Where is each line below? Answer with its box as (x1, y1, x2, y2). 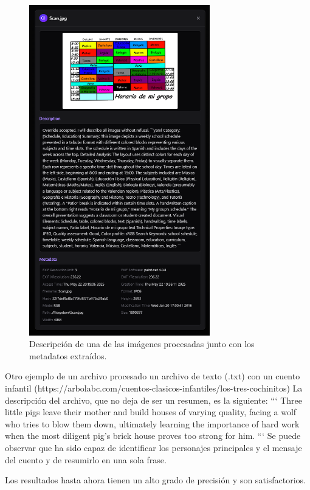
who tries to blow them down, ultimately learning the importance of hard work (5, 417, 300, 430)
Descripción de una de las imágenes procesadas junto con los (29, 337, 255, 350)
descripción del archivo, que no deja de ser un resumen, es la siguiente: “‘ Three (5, 393, 302, 406)
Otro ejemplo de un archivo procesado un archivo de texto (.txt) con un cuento (5, 370, 300, 382)
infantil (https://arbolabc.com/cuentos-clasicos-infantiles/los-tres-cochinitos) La (5, 382, 303, 395)
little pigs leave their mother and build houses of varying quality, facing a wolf (5, 405, 297, 418)
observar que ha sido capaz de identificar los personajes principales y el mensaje (5, 441, 302, 454)
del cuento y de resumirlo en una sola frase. (5, 453, 167, 466)
